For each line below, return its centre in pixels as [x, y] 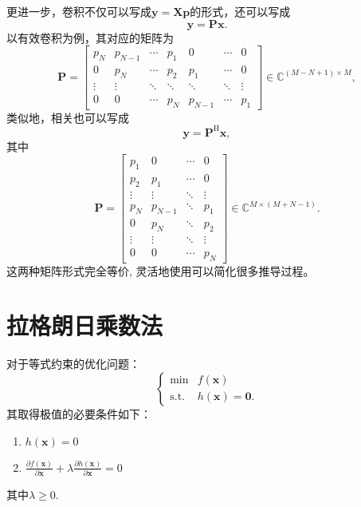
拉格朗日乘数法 [85, 325]
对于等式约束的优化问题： [73, 364]
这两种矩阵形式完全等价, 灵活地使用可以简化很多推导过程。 [161, 270]
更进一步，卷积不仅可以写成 [79, 11]
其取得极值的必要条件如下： [79, 413]
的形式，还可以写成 [240, 11]
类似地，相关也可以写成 [68, 117]
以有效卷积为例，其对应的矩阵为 [90, 37]
